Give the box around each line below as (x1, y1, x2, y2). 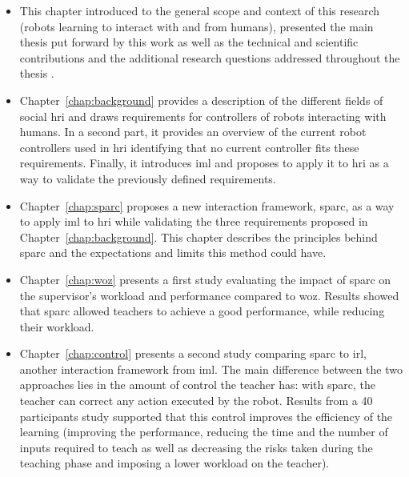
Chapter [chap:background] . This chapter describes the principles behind (19, 228, 378, 245)
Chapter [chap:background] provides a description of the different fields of (19, 91, 383, 108)
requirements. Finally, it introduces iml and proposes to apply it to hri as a (19, 154, 389, 171)
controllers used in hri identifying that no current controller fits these (19, 138, 359, 155)
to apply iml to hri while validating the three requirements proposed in (19, 213, 368, 230)
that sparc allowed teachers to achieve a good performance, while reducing (19, 303, 385, 319)
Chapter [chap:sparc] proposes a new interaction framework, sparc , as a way (19, 197, 395, 214)
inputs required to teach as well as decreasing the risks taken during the (19, 439, 373, 455)
